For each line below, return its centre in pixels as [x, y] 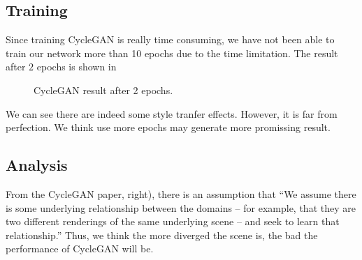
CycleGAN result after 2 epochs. [103, 90]
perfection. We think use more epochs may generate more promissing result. [168, 127]
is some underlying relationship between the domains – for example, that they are [181, 207]
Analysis [37, 165]
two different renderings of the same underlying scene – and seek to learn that [173, 221]
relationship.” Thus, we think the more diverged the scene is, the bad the [162, 235]
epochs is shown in [77, 67]
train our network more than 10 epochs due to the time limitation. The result [172, 53]
